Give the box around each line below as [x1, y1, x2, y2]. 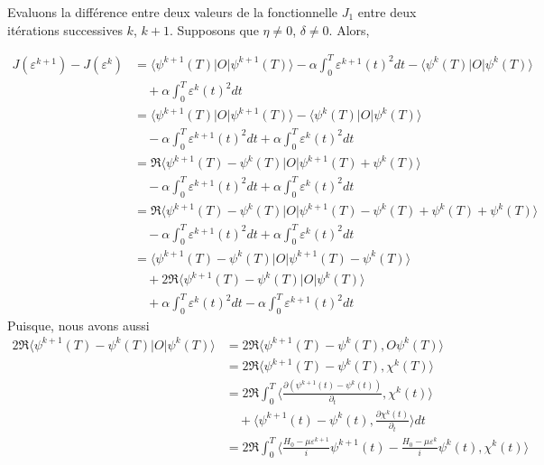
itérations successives [7, 20, 123, 39]
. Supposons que [169, 20, 259, 39]
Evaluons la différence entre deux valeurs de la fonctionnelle [7, 3, 338, 21]
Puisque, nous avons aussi [7, 315, 150, 334]
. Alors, [328, 20, 370, 39]
